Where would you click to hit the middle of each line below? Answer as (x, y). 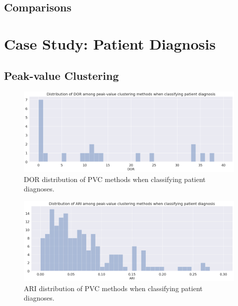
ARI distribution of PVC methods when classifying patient (113, 288)
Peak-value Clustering (61, 75)
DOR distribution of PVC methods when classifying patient (115, 179)
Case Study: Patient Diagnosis (110, 43)
